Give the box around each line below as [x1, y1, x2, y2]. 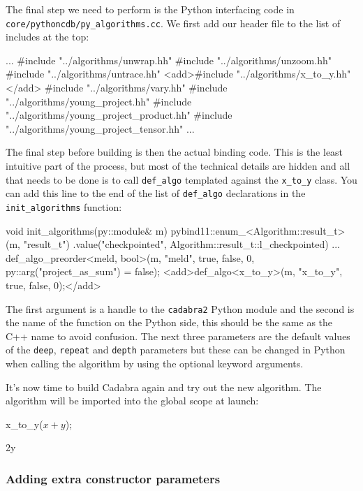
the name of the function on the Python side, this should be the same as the [6, 315, 333, 330]
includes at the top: [6, 29, 89, 44]
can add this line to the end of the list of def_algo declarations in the [6, 186, 306, 200]
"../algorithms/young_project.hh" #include [6, 94, 192, 108]
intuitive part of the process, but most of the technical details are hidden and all [6, 159, 350, 173]
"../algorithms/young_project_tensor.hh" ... [6, 121, 195, 135]
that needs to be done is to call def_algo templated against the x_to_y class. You [6, 172, 357, 186]
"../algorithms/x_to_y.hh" [236, 66, 351, 81]
